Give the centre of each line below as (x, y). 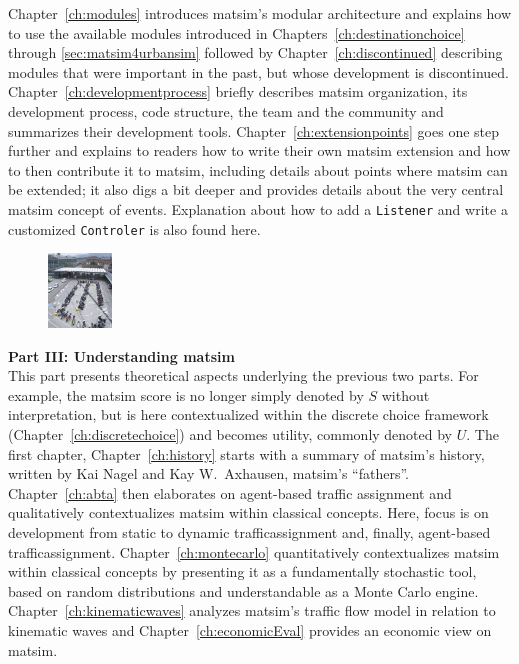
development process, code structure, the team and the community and (226, 110)
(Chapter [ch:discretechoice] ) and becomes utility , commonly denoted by (230, 434)
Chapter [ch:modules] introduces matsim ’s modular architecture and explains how (260, 13)
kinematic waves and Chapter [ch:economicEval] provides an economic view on (250, 630)
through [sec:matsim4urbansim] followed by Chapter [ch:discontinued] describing (255, 52)
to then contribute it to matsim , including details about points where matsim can (258, 169)
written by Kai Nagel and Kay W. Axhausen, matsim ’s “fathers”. (208, 473)
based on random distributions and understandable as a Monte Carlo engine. (243, 590)
